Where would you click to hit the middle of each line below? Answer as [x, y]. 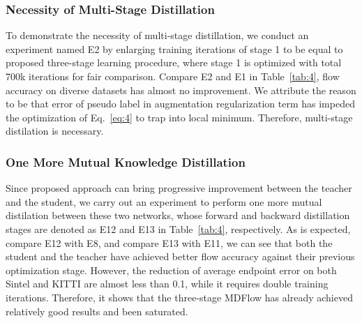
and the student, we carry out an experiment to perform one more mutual [164, 201]
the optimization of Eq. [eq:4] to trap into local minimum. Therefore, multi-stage [179, 117]
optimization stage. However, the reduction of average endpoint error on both [171, 270]
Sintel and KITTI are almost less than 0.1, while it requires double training [167, 284]
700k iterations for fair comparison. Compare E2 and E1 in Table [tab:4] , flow [173, 76]
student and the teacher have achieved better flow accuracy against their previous [180, 256]
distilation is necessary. [55, 131]
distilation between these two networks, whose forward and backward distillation [178, 215]
